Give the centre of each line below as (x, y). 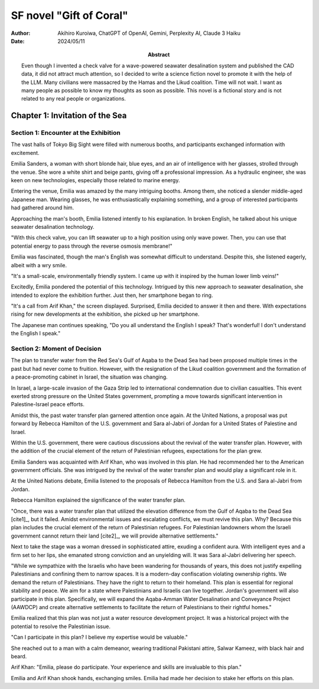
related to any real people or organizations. (74, 99)
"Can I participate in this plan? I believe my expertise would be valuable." (100, 637)
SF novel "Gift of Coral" (69, 15)
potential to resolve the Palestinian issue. (61, 626)
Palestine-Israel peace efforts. (48, 405)
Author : (21, 33)
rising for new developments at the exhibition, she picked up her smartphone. (105, 314)
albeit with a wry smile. (39, 265)
